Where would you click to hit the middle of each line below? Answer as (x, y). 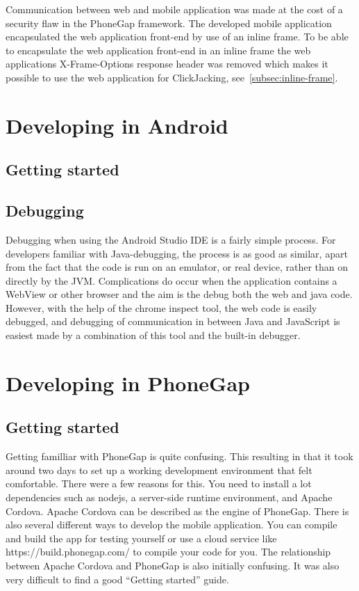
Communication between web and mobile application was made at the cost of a (174, 9)
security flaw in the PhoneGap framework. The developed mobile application (169, 23)
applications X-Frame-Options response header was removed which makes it (167, 64)
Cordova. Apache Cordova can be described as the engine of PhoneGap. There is (177, 511)
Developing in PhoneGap (128, 383)
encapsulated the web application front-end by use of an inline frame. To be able (177, 37)
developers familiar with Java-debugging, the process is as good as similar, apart (177, 253)
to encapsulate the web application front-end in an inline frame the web (158, 50)
